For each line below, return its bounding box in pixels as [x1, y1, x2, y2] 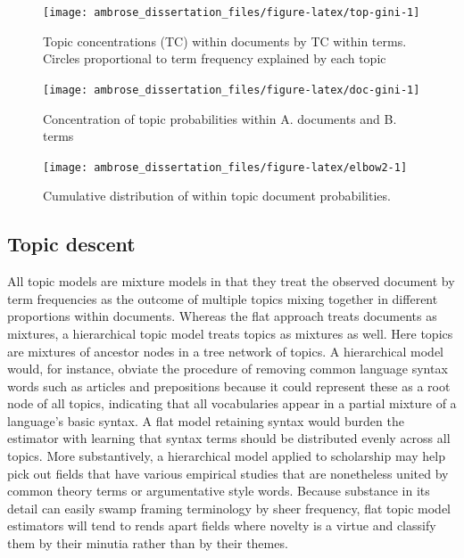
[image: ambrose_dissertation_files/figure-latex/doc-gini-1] [43, 83, 420, 96]
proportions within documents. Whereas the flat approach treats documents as [7, 307, 437, 325]
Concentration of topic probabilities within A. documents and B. [43, 109, 397, 127]
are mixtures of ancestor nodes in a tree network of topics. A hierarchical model [7, 341, 443, 360]
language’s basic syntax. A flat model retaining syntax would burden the [7, 411, 404, 430]
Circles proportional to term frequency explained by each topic [43, 49, 386, 68]
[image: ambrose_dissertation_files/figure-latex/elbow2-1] [43, 160, 408, 174]
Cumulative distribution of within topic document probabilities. [43, 186, 391, 205]
